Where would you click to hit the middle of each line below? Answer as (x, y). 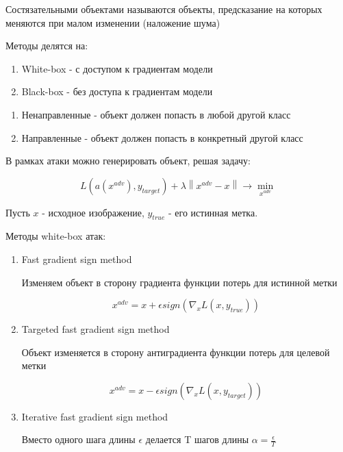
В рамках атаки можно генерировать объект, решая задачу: (128, 161)
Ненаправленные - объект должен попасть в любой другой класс (156, 114)
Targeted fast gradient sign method (96, 329)
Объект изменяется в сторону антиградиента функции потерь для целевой (176, 352)
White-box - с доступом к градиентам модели (117, 68)
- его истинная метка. (213, 212)
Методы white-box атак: (56, 236)
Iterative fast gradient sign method (95, 416)
